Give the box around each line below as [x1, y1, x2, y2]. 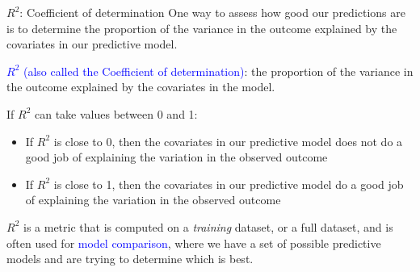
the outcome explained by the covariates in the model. [6, 78, 275, 95]
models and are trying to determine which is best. [6, 250, 254, 267]
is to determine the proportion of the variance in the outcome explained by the [6, 19, 397, 36]
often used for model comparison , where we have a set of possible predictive [6, 234, 381, 251]
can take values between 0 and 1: [34, 105, 198, 122]
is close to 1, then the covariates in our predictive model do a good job [53, 175, 404, 192]
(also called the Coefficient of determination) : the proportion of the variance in [23, 62, 414, 79]
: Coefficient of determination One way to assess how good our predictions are [19, 4, 405, 20]
